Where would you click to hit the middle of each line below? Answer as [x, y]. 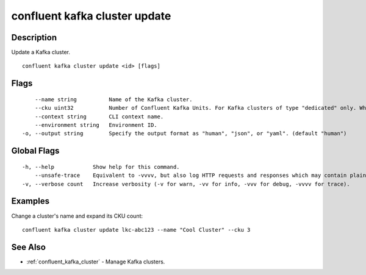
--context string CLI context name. [99, 116]
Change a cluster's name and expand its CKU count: [77, 216]
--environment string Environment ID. [96, 125]
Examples [30, 201]
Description [34, 37]
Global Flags [35, 151]
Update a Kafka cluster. [41, 52]
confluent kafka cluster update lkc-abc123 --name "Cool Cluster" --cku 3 [136, 230]
